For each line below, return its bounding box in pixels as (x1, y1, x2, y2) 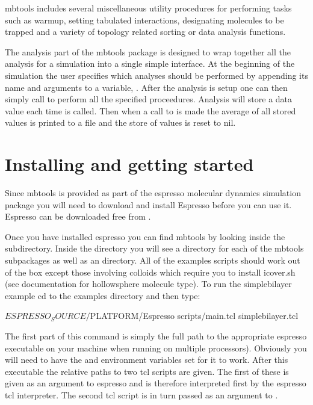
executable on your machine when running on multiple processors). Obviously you (5, 341, 307, 354)
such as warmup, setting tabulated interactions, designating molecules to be (5, 13, 284, 26)
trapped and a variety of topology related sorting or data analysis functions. (5, 25, 286, 38)
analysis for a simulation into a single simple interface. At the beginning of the (5, 57, 295, 70)
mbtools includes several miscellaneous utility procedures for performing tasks (5, 2, 292, 14)
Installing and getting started (5, 152, 254, 176)
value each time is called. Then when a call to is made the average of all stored (5, 104, 296, 117)
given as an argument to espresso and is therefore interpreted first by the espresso (5, 377, 306, 389)
